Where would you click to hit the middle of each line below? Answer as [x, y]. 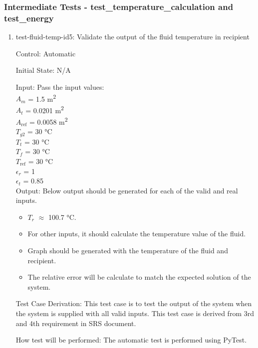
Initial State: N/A [43, 70]
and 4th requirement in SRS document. [76, 323]
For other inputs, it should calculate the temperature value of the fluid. [137, 234]
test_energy [29, 18]
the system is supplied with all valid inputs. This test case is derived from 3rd [135, 313]
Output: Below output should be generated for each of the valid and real [127, 190]
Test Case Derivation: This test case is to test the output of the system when [134, 303]
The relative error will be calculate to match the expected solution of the [139, 277]
